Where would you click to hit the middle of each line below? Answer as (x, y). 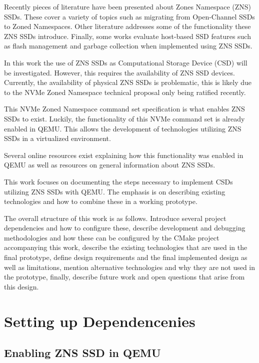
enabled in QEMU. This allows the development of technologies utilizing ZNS (123, 128)
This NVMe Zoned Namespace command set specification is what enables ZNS (124, 109)
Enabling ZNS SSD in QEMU (82, 353)
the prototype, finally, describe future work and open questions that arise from (124, 277)
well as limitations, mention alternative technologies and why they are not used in (130, 267)
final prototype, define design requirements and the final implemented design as (126, 257)
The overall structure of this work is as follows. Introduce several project (115, 218)
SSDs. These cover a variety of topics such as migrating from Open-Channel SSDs (129, 16)
